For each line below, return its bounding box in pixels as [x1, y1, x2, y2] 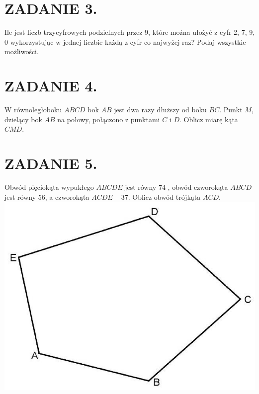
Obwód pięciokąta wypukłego [4, 181, 94, 192]
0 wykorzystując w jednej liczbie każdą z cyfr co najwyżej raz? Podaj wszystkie [4, 36, 246, 47]
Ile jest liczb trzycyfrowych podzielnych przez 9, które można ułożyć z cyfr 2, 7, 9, [4, 27, 255, 37]
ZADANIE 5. [4, 153, 97, 173]
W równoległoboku [4, 104, 62, 115]
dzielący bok [4, 114, 42, 124]
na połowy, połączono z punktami [57, 114, 160, 124]
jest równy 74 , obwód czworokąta [125, 181, 228, 192]
